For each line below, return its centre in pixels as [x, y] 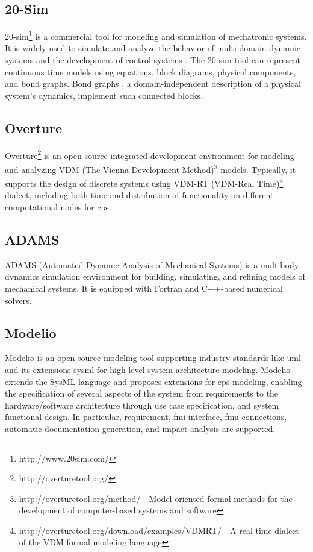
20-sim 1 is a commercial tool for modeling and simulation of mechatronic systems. [156, 35]
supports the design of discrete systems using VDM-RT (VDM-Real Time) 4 [144, 182]
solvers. [18, 300]
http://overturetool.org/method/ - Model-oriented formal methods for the [156, 498]
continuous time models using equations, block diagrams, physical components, [150, 71]
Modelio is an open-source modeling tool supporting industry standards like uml [153, 358]
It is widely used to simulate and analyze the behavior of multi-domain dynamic [153, 48]
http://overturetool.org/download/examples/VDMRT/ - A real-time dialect [159, 530]
